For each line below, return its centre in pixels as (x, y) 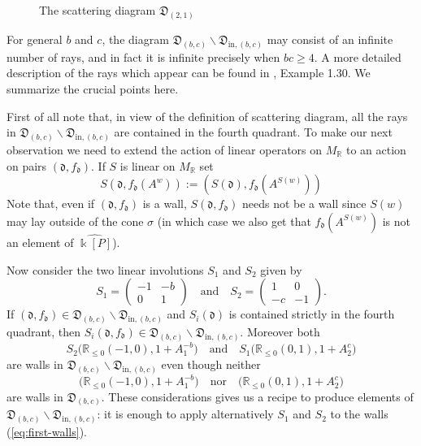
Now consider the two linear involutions (105, 269)
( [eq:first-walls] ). (47, 432)
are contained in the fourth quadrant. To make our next (253, 132)
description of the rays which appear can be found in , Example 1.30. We (189, 73)
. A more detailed (358, 56)
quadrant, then (44, 331)
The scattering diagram (98, 10)
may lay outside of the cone (75, 221)
